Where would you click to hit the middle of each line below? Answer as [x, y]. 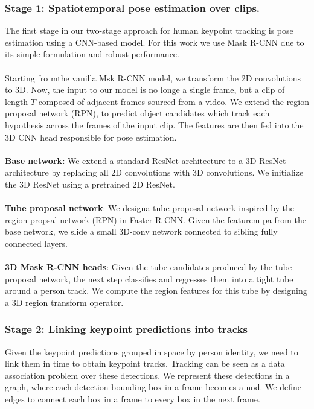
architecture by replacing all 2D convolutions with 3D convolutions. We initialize [154, 172]
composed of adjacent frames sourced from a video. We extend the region [174, 101]
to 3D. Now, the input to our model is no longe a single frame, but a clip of [145, 90]
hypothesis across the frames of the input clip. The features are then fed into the [154, 125]
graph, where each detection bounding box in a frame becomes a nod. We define [153, 387]
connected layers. [36, 243]
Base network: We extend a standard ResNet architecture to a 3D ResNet [146, 160]
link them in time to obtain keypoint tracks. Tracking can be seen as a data [145, 363]
